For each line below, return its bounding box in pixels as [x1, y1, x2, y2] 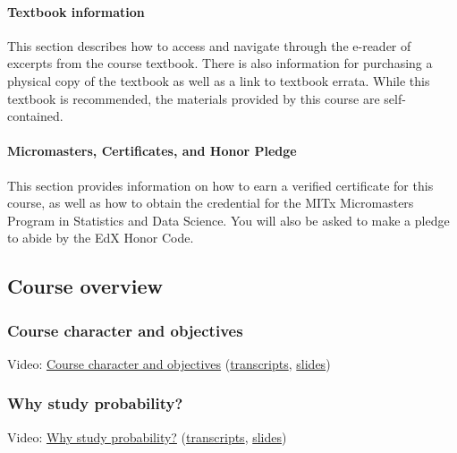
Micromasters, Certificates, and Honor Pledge [7, 141, 297, 160]
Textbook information [7, 2, 145, 21]
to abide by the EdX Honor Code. [7, 228, 194, 247]
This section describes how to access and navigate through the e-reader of [7, 36, 411, 55]
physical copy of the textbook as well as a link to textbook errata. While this [7, 71, 430, 90]
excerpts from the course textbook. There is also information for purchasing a [7, 54, 433, 73]
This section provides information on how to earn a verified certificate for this [7, 175, 434, 194]
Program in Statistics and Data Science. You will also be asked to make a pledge [7, 210, 450, 229]
